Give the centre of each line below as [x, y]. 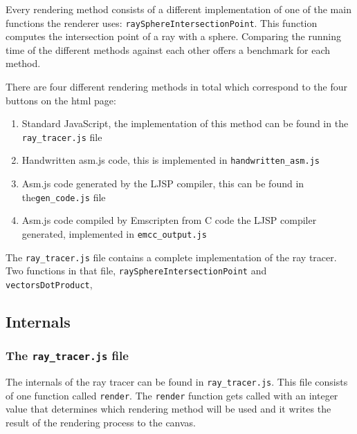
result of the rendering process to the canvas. [101, 423]
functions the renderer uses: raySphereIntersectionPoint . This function [162, 22]
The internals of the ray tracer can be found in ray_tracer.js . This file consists [177, 382]
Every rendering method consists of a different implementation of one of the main [178, 9]
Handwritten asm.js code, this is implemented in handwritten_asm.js [171, 160]
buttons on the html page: [61, 100]
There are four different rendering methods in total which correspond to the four [177, 87]
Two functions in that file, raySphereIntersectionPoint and [136, 271]
